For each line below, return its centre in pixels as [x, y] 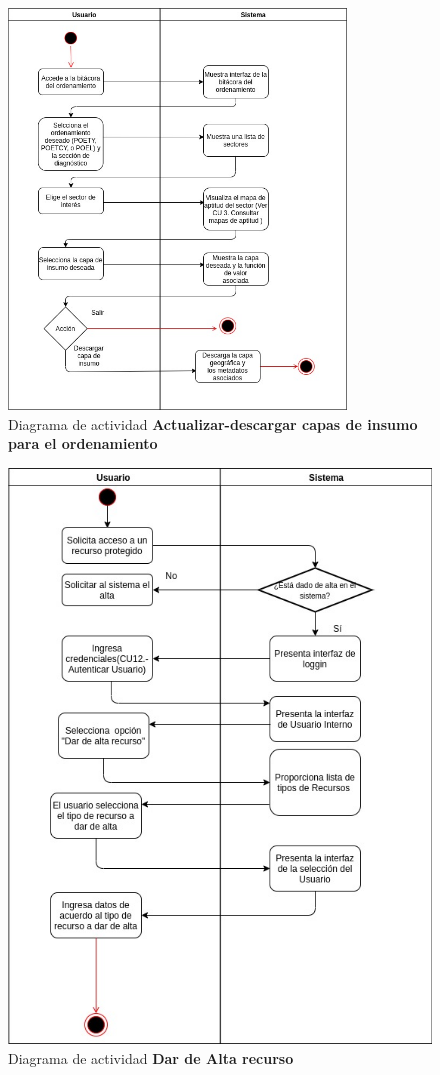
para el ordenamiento [83, 443]
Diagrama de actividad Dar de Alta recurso [151, 1057]
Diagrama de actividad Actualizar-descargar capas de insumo [213, 423]
